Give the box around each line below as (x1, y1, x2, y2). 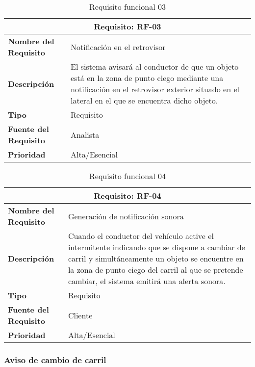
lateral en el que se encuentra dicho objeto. (71, 95, 218, 106)
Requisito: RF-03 (94, 21, 161, 32)
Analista (71, 129, 100, 140)
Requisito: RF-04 (94, 190, 161, 201)
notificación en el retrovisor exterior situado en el (71, 83, 239, 95)
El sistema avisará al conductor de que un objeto (71, 61, 239, 72)
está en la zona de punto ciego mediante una (71, 72, 224, 83)
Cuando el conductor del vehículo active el (68, 230, 214, 241)
